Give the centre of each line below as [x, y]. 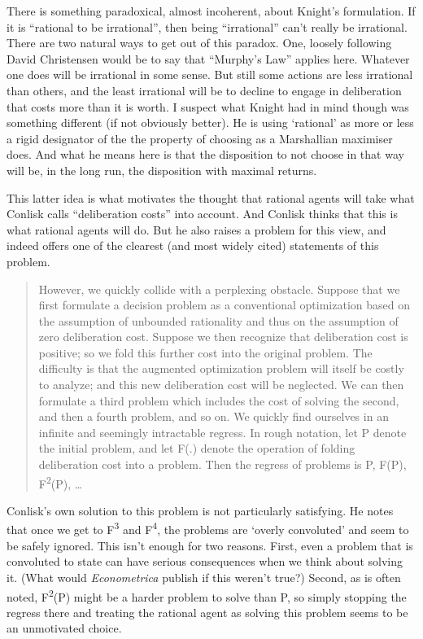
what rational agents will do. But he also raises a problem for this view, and [196, 229]
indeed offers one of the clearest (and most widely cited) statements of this [193, 245]
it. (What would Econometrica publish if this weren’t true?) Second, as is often [204, 577]
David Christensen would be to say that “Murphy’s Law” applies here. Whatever [208, 58]
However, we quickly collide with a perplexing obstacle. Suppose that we [219, 289]
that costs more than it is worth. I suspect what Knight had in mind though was [208, 106]
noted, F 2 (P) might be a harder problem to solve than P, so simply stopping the [207, 595]
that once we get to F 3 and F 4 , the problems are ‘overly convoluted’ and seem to [208, 528]
